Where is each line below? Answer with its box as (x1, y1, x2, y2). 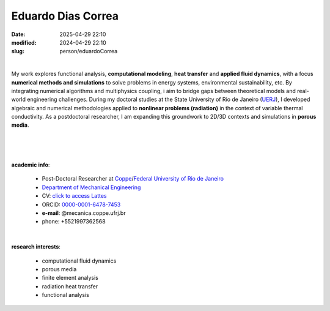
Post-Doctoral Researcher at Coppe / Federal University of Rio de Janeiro (42, 175, 224, 182)
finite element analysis (42, 274, 99, 282)
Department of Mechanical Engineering (42, 184, 141, 191)
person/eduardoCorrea (59, 48, 118, 55)
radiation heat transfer (42, 282, 98, 290)
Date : (11, 31, 26, 38)
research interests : (11, 243, 61, 250)
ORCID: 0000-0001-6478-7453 (42, 201, 121, 208)
